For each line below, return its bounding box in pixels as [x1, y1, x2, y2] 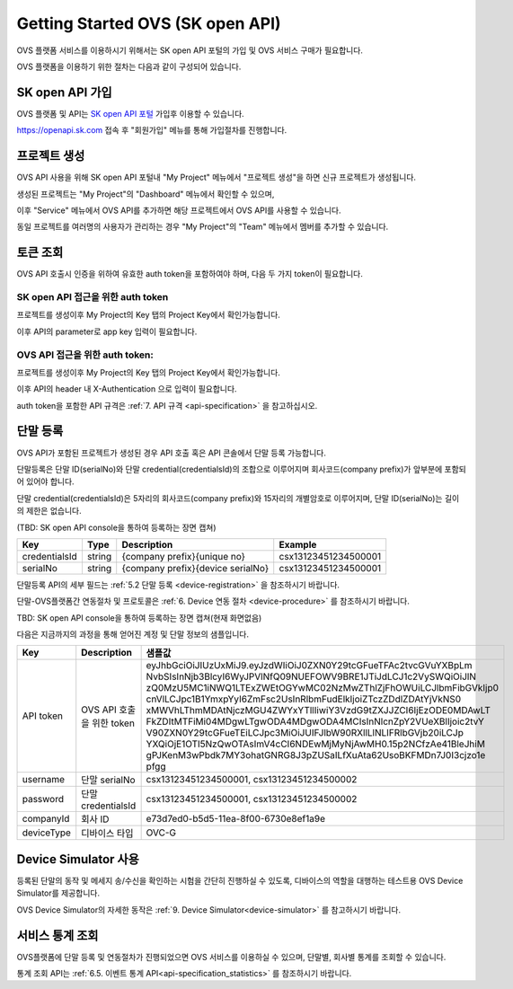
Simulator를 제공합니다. [16, 887, 101, 898]
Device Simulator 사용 [16, 852, 139, 867]
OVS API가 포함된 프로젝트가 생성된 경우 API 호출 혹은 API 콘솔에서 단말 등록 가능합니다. [16, 447, 327, 458]
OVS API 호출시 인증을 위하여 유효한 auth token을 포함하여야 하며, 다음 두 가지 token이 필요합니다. [16, 269, 363, 279]
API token [22, 710, 63, 722]
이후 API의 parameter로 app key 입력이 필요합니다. [16, 326, 198, 337]
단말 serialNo [81, 773, 136, 786]
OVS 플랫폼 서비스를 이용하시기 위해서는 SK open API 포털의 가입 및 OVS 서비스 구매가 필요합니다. [16, 45, 364, 56]
